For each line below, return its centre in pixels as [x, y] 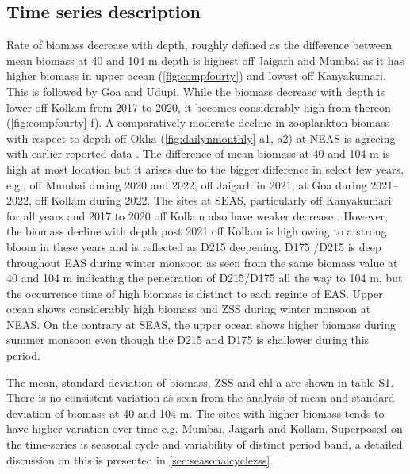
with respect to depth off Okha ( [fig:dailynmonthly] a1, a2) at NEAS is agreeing [201, 138]
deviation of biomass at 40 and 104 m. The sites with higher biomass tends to [195, 413]
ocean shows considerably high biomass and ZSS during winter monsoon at [189, 309]
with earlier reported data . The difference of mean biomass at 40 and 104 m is [198, 153]
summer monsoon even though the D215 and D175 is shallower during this [188, 340]
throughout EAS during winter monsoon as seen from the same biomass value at [202, 262]
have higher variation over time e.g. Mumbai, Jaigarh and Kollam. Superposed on [205, 428]
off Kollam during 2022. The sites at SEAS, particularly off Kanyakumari [213, 200]
